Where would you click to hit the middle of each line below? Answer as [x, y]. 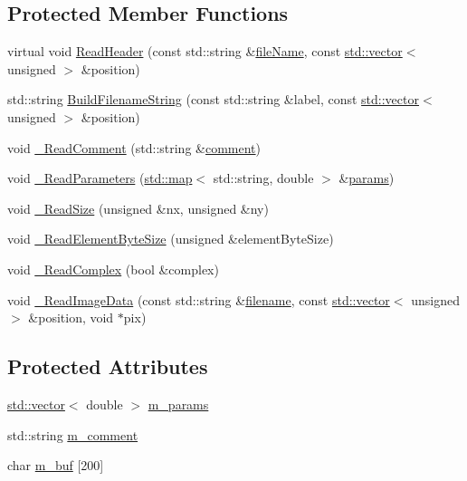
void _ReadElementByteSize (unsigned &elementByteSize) [171, 239]
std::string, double [263, 178]
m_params [178, 404]
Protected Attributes [108, 366]
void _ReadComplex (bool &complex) [113, 269]
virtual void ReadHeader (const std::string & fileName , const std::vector [205, 51]
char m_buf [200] [56, 465]
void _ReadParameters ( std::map [100, 178]
